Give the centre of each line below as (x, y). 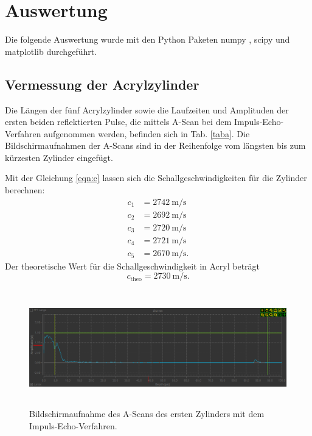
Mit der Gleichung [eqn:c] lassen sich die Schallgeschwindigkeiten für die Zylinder (156, 178)
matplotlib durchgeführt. (51, 51)
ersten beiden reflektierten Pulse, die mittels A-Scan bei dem (118, 122)
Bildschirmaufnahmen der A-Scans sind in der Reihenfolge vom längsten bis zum (155, 145)
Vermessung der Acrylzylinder (102, 84)
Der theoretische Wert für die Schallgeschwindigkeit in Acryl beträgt (133, 266)
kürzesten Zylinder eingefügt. (59, 157)
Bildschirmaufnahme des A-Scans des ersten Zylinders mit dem (147, 413)
